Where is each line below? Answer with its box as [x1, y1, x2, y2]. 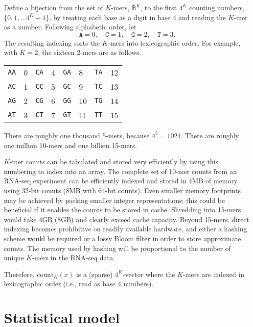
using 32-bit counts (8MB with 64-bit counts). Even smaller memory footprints [4, 185, 241, 195]
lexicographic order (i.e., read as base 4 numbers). [4, 278, 154, 289]
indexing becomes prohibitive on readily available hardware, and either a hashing [4, 224, 247, 234]
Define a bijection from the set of [4, 2, 103, 12]
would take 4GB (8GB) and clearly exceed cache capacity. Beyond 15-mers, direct [4, 214, 250, 224]
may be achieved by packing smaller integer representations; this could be [4, 195, 225, 205]
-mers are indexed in [183, 269, 244, 279]
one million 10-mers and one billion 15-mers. [4, 140, 137, 150]
